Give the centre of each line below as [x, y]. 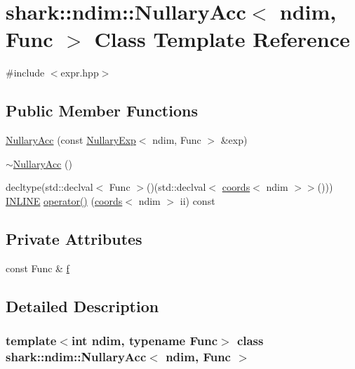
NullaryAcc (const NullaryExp [71, 140]
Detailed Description [82, 306]
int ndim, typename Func [144, 340]
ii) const [197, 200]
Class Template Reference [222, 39]
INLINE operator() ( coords [64, 200]
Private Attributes [74, 238]
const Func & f [38, 268]
